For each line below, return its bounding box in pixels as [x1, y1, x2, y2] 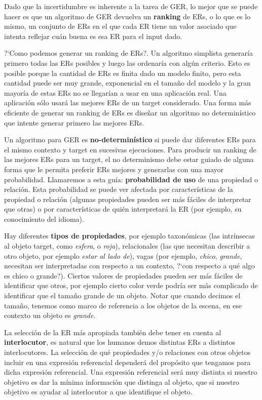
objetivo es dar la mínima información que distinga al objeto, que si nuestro [4, 376, 240, 387]
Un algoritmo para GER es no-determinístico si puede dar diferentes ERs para [4, 134, 256, 145]
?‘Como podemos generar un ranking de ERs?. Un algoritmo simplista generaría [4, 48, 253, 58]
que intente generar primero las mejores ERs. [4, 117, 144, 128]
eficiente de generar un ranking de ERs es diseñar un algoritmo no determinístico [4, 107, 256, 117]
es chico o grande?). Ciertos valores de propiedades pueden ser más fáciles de [4, 270, 243, 281]
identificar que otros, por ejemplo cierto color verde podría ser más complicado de [4, 280, 258, 291]
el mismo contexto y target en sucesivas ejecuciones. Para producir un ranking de [4, 144, 256, 154]
